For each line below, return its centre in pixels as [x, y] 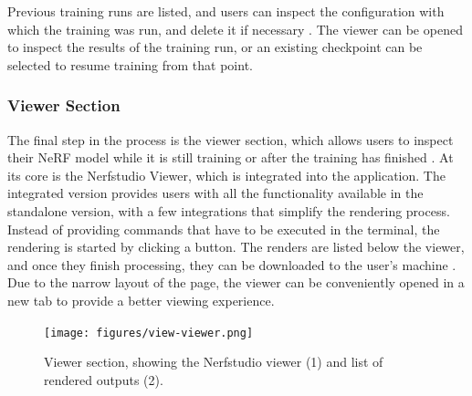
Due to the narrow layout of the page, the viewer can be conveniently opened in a [236, 282]
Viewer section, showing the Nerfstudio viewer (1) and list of [214, 362]
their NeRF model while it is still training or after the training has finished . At [231, 157]
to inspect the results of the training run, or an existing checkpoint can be [215, 47]
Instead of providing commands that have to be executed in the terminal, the [224, 229]
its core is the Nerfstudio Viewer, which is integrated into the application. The [226, 175]
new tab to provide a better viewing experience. [141, 300]
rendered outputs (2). [104, 379]
